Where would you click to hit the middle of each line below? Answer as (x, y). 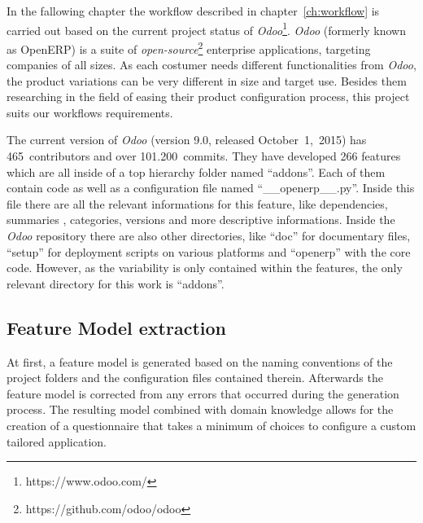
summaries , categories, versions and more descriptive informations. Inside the (201, 220)
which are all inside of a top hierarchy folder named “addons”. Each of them (196, 171)
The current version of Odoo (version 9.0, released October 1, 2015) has (187, 140)
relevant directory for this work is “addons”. (116, 283)
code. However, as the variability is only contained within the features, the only (205, 268)
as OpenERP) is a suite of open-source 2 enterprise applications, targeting (189, 47)
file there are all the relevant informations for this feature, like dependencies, (197, 203)
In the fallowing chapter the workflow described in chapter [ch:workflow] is (193, 11)
